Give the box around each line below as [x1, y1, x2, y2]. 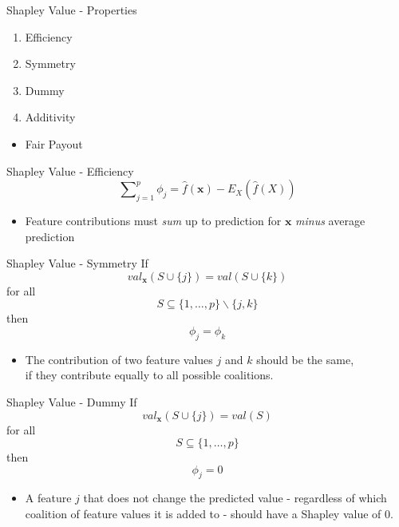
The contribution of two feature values [25, 351, 213, 367]
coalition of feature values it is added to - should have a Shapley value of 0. [25, 505, 393, 522]
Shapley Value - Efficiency [6, 162, 134, 179]
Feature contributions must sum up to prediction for [25, 212, 282, 228]
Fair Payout [25, 135, 83, 152]
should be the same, [256, 351, 354, 367]
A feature [25, 489, 72, 506]
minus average [295, 212, 365, 228]
